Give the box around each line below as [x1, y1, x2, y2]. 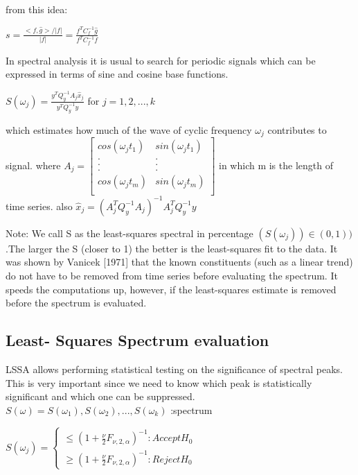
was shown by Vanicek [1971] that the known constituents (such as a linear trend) [6, 254, 353, 269]
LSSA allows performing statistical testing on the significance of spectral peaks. [6, 361, 343, 376]
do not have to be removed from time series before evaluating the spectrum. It [6, 268, 338, 282]
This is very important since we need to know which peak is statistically [6, 375, 312, 390]
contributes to [267, 122, 327, 137]
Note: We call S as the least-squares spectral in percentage [6, 225, 253, 240]
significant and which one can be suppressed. [6, 389, 195, 404]
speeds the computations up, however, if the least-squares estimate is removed [6, 282, 337, 296]
